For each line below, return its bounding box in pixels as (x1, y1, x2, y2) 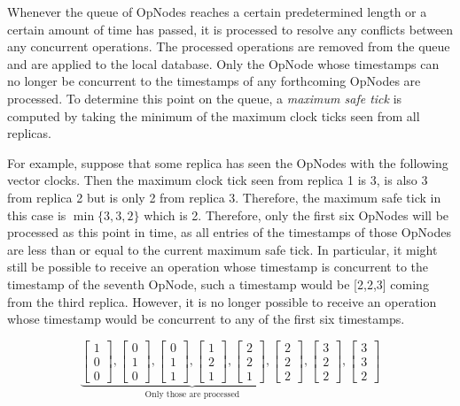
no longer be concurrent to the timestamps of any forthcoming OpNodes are (7, 72, 421, 90)
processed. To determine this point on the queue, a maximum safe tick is (7, 88, 402, 107)
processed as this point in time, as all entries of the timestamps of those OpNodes (7, 223, 451, 241)
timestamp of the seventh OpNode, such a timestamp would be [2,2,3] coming (7, 274, 429, 293)
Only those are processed (144, 389, 240, 399)
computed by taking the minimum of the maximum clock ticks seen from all (7, 106, 420, 125)
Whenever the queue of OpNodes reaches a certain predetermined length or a (7, 3, 427, 20)
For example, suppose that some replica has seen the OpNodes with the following (7, 153, 448, 172)
